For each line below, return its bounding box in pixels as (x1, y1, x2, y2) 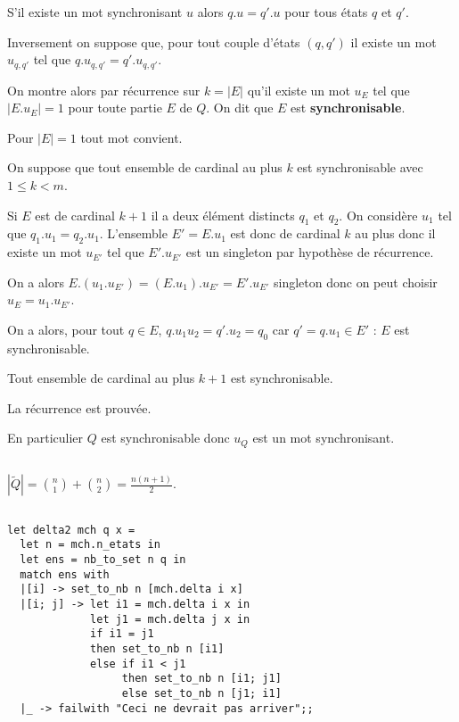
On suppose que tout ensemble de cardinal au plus (7, 158, 283, 177)
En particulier (7, 428, 84, 447)
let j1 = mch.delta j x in (90, 612, 250, 626)
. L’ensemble (99, 224, 168, 243)
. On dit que (206, 98, 274, 117)
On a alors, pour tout (7, 320, 125, 338)
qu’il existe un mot (247, 80, 350, 99)
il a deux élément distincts (151, 205, 295, 224)
